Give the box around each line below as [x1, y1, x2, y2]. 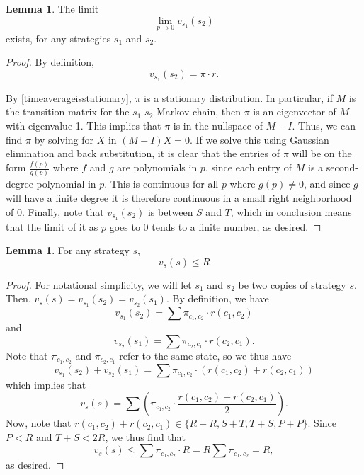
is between [147, 204, 193, 219]
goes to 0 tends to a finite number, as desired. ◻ [109, 219, 322, 234]
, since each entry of [205, 160, 292, 175]
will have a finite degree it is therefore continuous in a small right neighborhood [6, 190, 352, 205]
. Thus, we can [292, 118, 356, 133]
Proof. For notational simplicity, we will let [6, 277, 192, 292]
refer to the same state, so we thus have [119, 348, 292, 362]
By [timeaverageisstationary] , [6, 90, 132, 105]
